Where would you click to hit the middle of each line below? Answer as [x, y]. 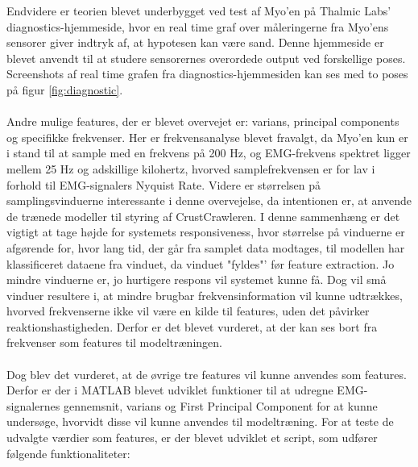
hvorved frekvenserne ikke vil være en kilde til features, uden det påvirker [188, 311]
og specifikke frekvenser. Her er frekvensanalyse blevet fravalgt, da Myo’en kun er [207, 137]
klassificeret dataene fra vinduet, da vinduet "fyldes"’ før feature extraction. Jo [201, 263]
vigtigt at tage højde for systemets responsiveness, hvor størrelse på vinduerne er [206, 232]
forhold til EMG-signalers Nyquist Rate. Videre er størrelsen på [164, 184]
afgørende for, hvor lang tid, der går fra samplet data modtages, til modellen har [206, 247]
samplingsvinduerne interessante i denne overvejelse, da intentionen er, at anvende [209, 200]
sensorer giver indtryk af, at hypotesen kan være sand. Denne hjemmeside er [195, 42]
